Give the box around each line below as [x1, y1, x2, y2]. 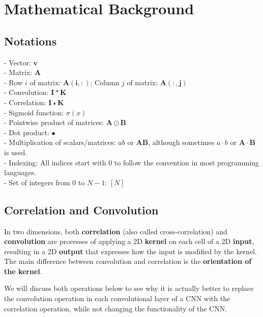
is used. [4, 147, 27, 157]
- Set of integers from [4, 177, 70, 187]
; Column [90, 77, 120, 87]
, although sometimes [148, 137, 215, 148]
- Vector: [4, 57, 31, 67]
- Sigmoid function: [4, 107, 64, 117]
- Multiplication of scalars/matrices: [4, 137, 116, 148]
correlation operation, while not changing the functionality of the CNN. [4, 303, 227, 313]
